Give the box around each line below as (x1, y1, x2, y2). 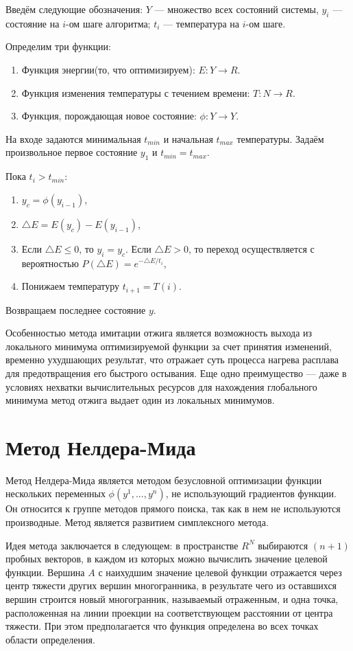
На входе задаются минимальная (5, 131, 141, 146)
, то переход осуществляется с (188, 241, 315, 255)
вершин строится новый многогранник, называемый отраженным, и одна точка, (5, 592, 339, 606)
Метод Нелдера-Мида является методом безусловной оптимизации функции (5, 472, 322, 487)
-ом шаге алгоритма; (65, 16, 151, 30)
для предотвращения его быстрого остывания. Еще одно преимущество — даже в (5, 365, 347, 380)
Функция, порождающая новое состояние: (21, 108, 197, 123)
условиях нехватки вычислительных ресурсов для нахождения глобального (5, 379, 317, 393)
